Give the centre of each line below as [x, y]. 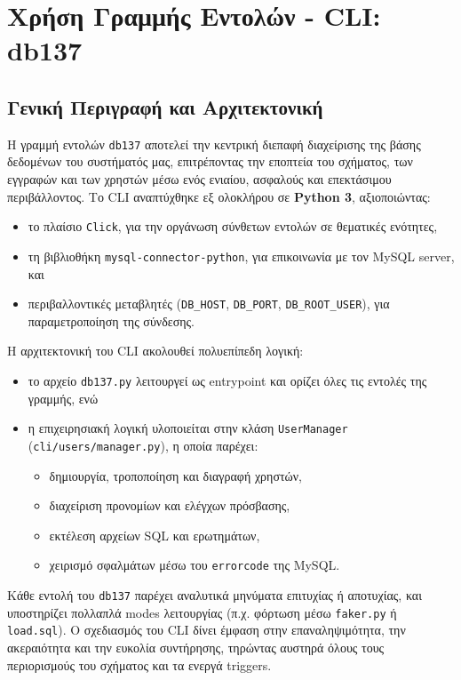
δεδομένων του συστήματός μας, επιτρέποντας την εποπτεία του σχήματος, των [210, 161]
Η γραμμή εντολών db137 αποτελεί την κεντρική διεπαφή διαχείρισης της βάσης [214, 144]
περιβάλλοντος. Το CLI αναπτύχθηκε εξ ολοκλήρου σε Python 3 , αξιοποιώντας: [219, 196]
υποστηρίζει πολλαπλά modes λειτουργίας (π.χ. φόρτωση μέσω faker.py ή [202, 612]
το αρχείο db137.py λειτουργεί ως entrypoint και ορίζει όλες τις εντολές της [227, 380]
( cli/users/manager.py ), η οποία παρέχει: [143, 445]
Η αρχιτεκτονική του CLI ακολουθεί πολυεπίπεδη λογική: [155, 351]
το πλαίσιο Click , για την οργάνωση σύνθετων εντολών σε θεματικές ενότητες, [233, 226]
